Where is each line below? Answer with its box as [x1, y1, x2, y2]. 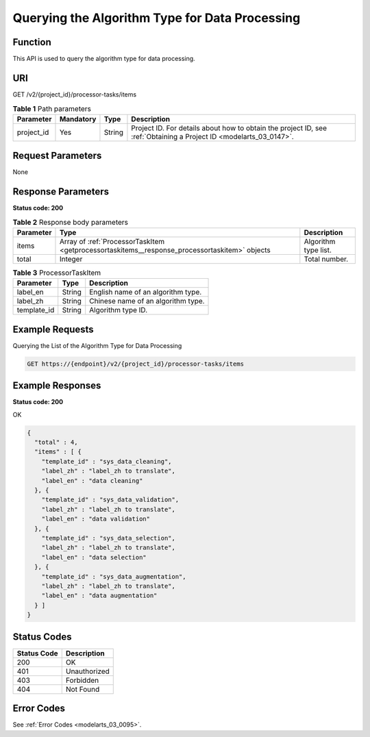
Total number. [304, 254, 349, 264]
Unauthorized [65, 666, 110, 676]
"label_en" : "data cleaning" [41, 477, 143, 484]
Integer [59, 254, 83, 264]
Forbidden [65, 675, 99, 685]
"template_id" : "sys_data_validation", [41, 496, 180, 503]
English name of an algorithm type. [89, 288, 202, 297]
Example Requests [12, 323, 94, 335]
